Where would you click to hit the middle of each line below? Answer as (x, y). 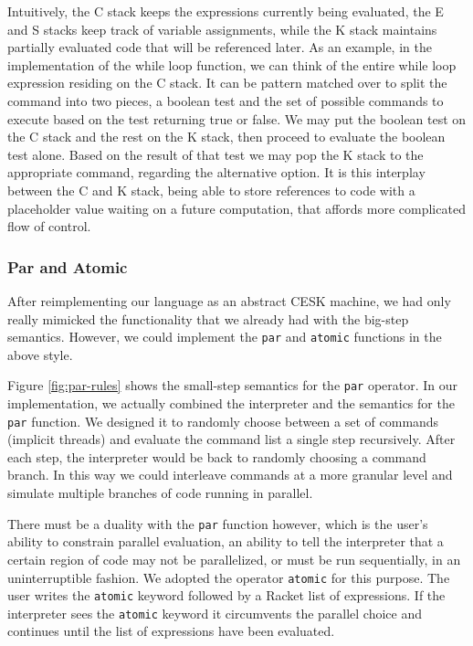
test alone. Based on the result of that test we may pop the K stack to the (215, 154)
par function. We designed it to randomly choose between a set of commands (223, 421)
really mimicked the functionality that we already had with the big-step (208, 318)
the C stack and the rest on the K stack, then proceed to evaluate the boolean (226, 137)
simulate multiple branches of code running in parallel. (160, 493)
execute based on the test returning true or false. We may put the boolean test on (237, 118)
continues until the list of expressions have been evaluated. (171, 631)
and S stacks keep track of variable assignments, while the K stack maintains (222, 29)
